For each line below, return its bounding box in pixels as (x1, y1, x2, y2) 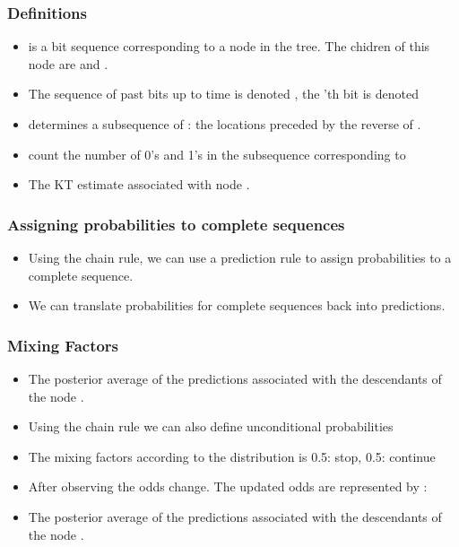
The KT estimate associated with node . (28, 175, 250, 194)
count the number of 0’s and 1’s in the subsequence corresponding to (28, 144, 406, 163)
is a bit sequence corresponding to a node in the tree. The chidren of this (28, 37, 430, 56)
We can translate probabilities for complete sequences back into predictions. (28, 296, 446, 315)
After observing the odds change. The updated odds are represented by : (28, 477, 428, 496)
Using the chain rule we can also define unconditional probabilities (28, 417, 394, 436)
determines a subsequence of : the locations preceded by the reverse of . (28, 115, 421, 133)
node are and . (28, 54, 108, 73)
